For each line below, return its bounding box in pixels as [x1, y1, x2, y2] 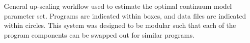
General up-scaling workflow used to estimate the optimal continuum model [4, 1, 232, 11]
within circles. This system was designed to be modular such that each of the [4, 20, 236, 30]
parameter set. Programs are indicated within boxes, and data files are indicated [4, 10, 246, 21]
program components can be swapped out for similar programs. [4, 29, 194, 40]
